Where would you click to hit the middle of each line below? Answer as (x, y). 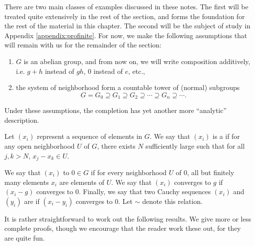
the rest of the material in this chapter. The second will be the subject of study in (127, 26)
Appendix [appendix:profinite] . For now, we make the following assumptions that (126, 35)
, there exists (116, 145)
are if (32, 201)
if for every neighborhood (129, 172)
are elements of (82, 182)
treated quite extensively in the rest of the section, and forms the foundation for (125, 16)
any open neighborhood (40, 145)
